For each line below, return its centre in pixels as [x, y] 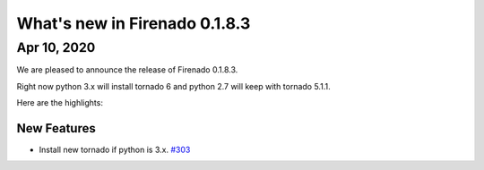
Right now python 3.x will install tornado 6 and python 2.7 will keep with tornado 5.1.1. [173, 86]
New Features [56, 128]
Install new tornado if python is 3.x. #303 [115, 150]
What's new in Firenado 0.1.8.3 [134, 23]
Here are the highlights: [60, 103]
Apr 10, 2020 [56, 47]
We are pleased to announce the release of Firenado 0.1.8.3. [127, 70]
